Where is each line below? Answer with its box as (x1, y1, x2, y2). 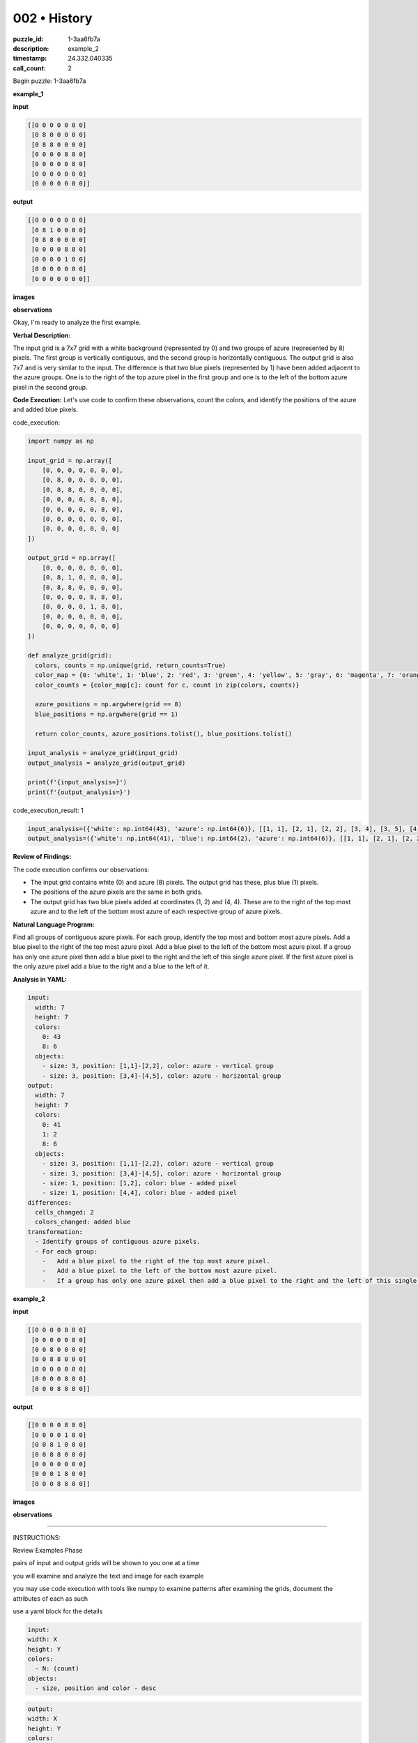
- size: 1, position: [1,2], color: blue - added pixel (42, 1179, 238, 1187)
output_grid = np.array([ (27, 554, 116, 562)
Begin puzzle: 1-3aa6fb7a (13, 77, 86, 85)
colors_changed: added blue (35, 1218, 131, 1226)
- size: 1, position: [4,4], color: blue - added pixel (42, 1189, 238, 1197)
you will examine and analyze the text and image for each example (13, 1571, 204, 1580)
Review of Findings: (13, 853, 72, 861)
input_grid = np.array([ (27, 457, 113, 464)
